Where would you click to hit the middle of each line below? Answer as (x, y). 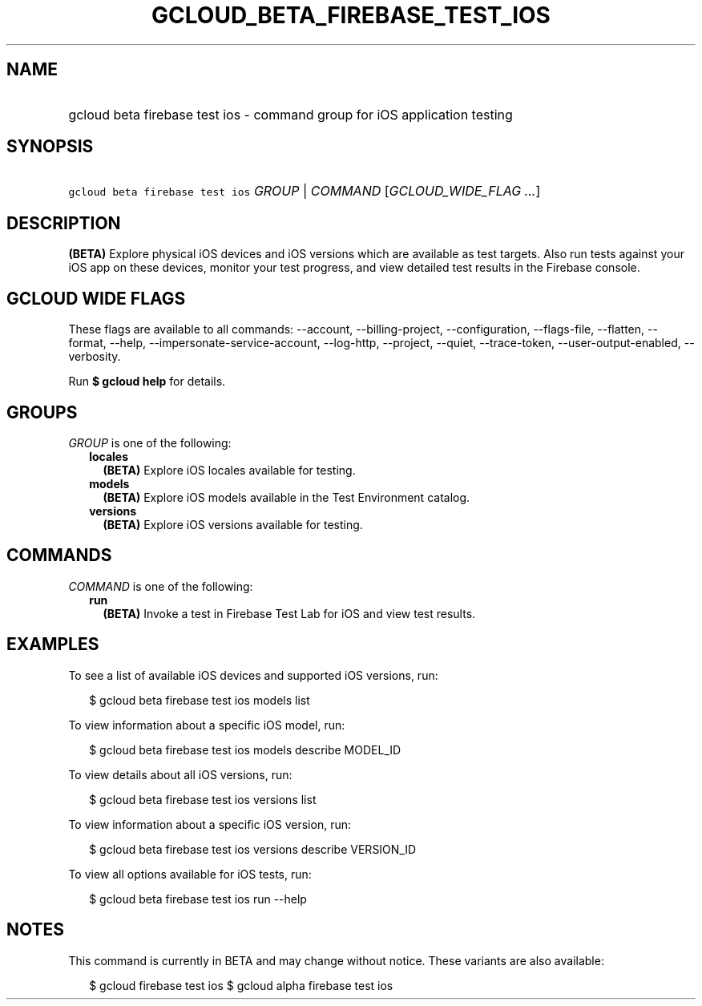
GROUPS (42, 412)
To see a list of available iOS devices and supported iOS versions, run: (253, 675)
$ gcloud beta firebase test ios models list (200, 700)
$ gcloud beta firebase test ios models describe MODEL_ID (245, 749)
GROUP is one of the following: (150, 442)
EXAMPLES (53, 644)
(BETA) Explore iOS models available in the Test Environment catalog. (286, 497)
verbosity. (95, 357)
